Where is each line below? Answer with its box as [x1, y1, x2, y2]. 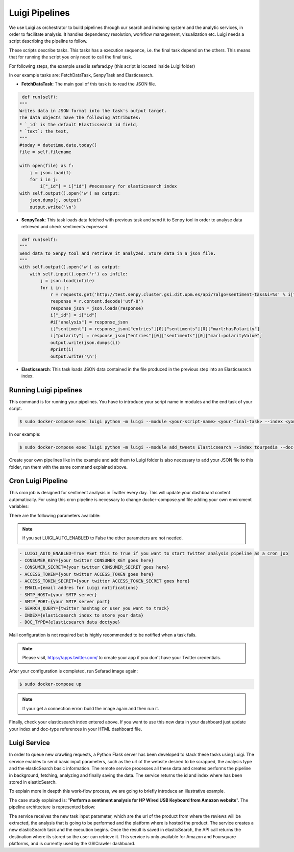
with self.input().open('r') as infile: [29, 271, 128, 277]
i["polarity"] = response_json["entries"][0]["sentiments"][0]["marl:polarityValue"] [50, 333, 262, 339]
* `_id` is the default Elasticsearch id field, [19, 122, 139, 127]
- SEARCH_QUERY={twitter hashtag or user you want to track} [19, 606, 170, 611]
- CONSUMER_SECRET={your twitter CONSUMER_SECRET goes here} [19, 564, 170, 570]
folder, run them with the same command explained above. [9, 464, 128, 470]
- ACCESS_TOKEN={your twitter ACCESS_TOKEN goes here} [19, 571, 154, 577]
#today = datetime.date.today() [19, 142, 98, 148]
